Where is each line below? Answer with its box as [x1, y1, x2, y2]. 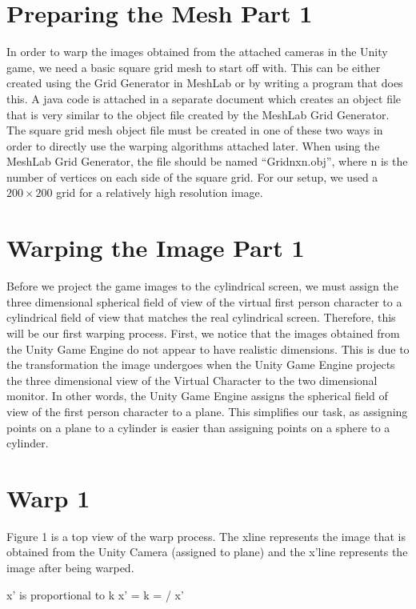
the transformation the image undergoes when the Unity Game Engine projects [6, 356, 395, 373]
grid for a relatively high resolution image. [56, 184, 263, 201]
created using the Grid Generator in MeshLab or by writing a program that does [6, 74, 403, 91]
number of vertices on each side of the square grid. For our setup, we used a [6, 168, 378, 185]
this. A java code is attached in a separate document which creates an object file [6, 90, 402, 106]
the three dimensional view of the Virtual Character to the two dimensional [6, 371, 378, 388]
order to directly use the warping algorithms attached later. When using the [6, 137, 380, 154]
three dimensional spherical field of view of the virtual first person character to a [6, 293, 402, 310]
